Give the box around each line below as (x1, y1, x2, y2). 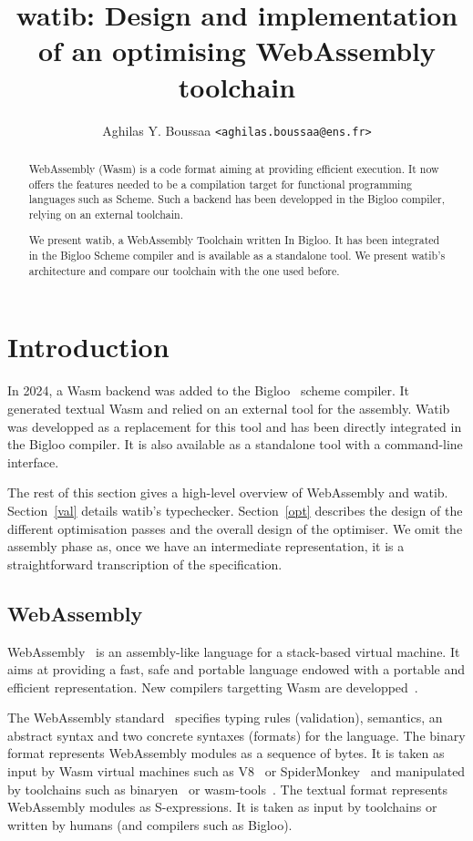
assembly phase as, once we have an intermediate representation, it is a (7, 537, 405, 556)
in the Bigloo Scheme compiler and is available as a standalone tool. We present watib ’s (28, 248, 446, 263)
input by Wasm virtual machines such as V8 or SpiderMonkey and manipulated (7, 762, 466, 781)
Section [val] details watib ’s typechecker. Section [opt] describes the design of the (7, 500, 463, 519)
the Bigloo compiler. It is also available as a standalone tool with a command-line (7, 435, 463, 454)
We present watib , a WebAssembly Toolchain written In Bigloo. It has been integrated (28, 232, 440, 248)
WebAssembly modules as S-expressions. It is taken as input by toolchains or (7, 797, 437, 816)
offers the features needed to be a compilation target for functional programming (28, 176, 412, 191)
